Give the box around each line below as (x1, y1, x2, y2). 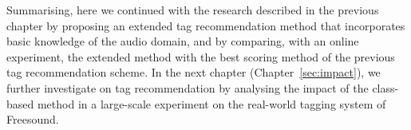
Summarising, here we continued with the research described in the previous (6, 2, 379, 18)
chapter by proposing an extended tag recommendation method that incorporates (6, 17, 405, 33)
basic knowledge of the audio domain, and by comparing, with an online (6, 33, 359, 49)
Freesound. (6, 111, 59, 128)
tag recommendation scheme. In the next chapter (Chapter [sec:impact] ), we (6, 64, 381, 81)
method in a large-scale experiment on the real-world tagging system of (37, 95, 386, 112)
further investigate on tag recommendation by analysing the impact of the (6, 79, 369, 96)
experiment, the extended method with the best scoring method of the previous (6, 48, 395, 65)
